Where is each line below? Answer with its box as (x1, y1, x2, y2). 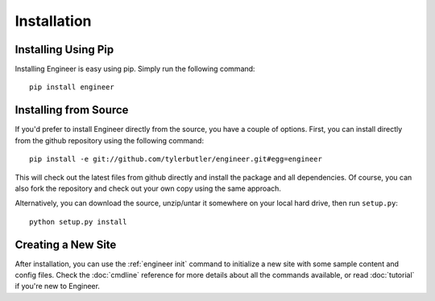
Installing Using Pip (14, 43, 114, 56)
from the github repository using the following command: (14, 135, 205, 145)
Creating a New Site (14, 237, 117, 251)
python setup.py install (29, 217, 127, 226)
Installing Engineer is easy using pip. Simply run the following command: (14, 64, 255, 74)
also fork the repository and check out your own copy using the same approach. (14, 183, 282, 193)
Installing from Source (14, 103, 129, 117)
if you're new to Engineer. (14, 282, 101, 291)
